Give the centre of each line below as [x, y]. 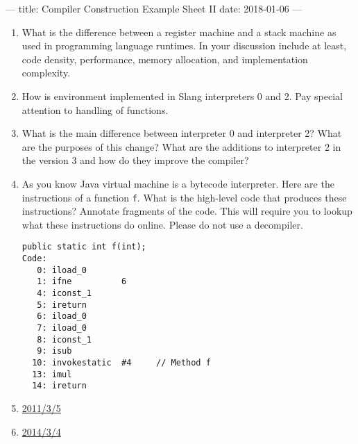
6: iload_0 [62, 316]
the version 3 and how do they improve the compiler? [135, 160]
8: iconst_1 [65, 339]
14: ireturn [59, 386]
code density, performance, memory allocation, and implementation [165, 59]
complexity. [46, 73]
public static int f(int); [84, 247]
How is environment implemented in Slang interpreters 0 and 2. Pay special [182, 96]
